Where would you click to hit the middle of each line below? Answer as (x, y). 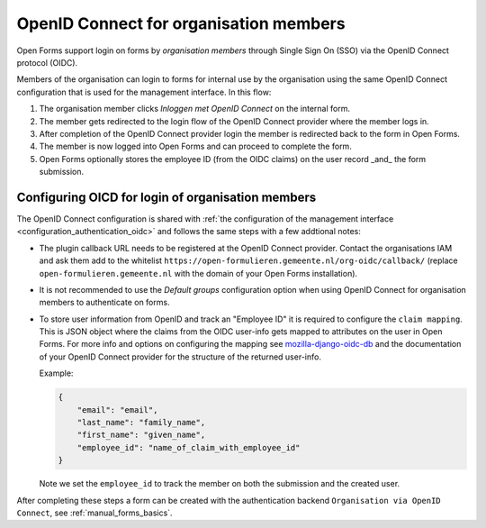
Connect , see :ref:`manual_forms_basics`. (94, 513)
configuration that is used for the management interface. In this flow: (144, 92)
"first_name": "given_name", (141, 435)
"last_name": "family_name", (141, 423)
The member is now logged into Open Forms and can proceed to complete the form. (196, 146)
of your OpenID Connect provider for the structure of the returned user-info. (180, 357)
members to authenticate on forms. (104, 303)
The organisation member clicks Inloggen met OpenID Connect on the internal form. (195, 109)
